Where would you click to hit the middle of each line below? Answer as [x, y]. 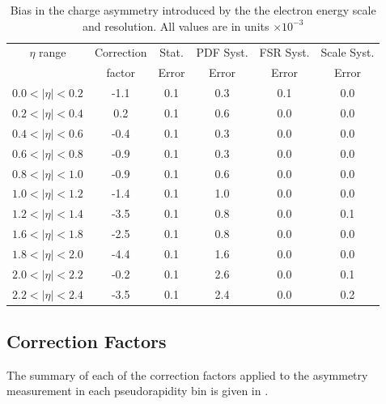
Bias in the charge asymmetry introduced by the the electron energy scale [193, 10]
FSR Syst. [284, 52]
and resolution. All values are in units [176, 26]
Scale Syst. [348, 52]
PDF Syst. [222, 52]
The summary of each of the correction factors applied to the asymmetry [187, 374]
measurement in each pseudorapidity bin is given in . [138, 391]
